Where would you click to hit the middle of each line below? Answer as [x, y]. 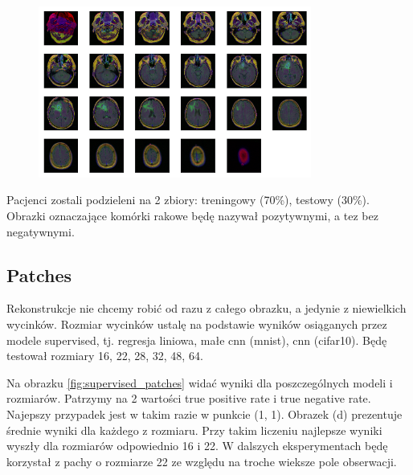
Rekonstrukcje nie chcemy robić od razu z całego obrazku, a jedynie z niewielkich [206, 308]
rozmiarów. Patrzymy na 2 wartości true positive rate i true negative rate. [189, 398]
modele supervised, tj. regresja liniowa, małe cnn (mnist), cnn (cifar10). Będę [197, 340]
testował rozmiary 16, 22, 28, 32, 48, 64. [105, 356]
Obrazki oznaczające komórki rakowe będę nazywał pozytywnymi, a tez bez [192, 215]
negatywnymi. [41, 231]
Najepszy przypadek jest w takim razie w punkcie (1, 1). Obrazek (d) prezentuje [204, 414]
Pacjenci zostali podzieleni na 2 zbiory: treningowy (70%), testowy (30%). [188, 200]
